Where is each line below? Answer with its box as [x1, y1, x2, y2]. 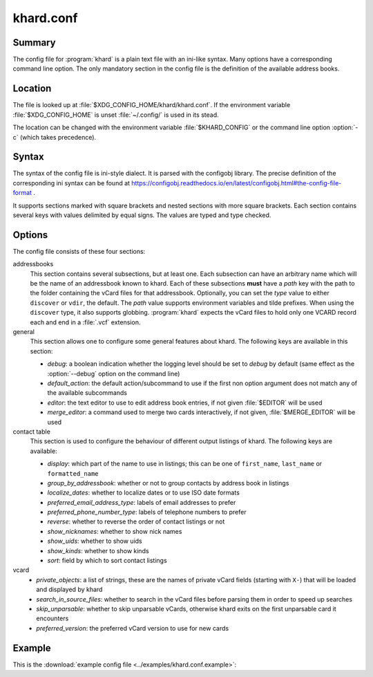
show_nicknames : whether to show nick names [47, 527, 182, 535]
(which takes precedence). [19, 133, 97, 141]
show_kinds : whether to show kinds [47, 546, 149, 555]
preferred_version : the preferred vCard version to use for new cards [36, 624, 229, 632]
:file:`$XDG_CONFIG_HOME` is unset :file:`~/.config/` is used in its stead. [12, 111, 219, 119]
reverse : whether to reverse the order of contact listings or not [47, 517, 225, 526]
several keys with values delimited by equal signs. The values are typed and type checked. [12, 211, 271, 219]
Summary [12, 37, 56, 48]
